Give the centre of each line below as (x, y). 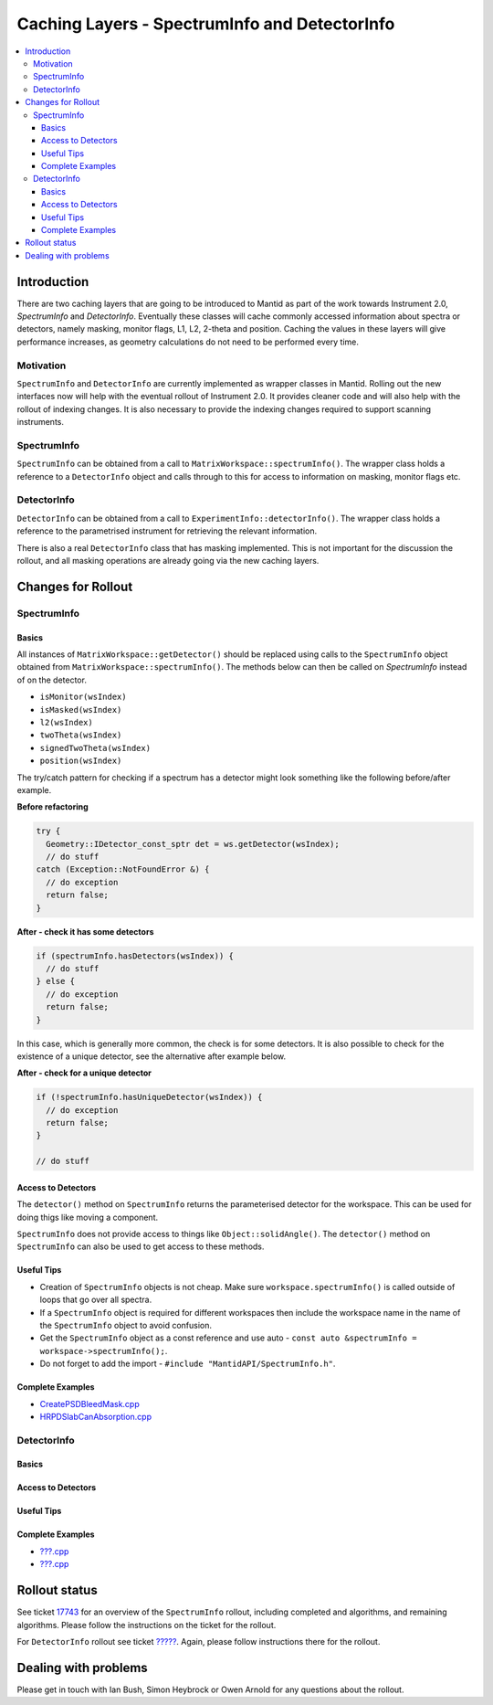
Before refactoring (52, 807)
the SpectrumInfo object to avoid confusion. (126, 1325)
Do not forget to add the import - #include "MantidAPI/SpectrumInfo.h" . (188, 1364)
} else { (56, 981)
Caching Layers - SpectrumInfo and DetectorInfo (206, 24)
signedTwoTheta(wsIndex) (95, 748)
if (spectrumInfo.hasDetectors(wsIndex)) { (135, 956)
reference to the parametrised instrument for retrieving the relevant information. (167, 531)
